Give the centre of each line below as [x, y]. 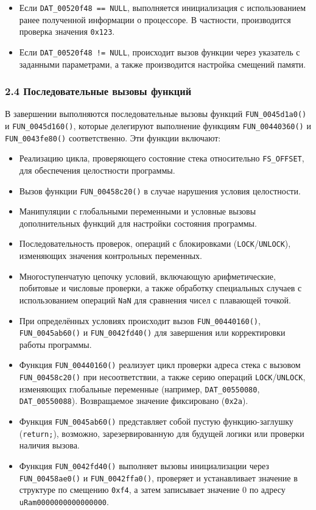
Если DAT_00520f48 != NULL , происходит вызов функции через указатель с [160, 51]
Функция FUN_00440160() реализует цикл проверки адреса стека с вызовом [160, 365]
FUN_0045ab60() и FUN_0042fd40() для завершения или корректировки [152, 332]
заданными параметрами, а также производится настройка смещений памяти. [163, 64]
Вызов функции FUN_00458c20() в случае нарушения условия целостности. [160, 190]
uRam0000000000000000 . [64, 501]
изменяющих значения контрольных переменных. [111, 256]
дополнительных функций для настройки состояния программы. [138, 223]
